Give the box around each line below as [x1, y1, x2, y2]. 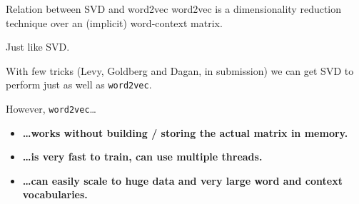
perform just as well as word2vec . [6, 77, 152, 92]
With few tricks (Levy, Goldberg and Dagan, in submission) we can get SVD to [6, 63, 354, 78]
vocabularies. [22, 187, 88, 202]
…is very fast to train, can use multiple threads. [22, 149, 263, 164]
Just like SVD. [6, 39, 70, 54]
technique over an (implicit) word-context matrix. [6, 15, 223, 30]
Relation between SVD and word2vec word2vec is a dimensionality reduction [6, 1, 342, 16]
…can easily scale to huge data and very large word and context [22, 173, 343, 188]
